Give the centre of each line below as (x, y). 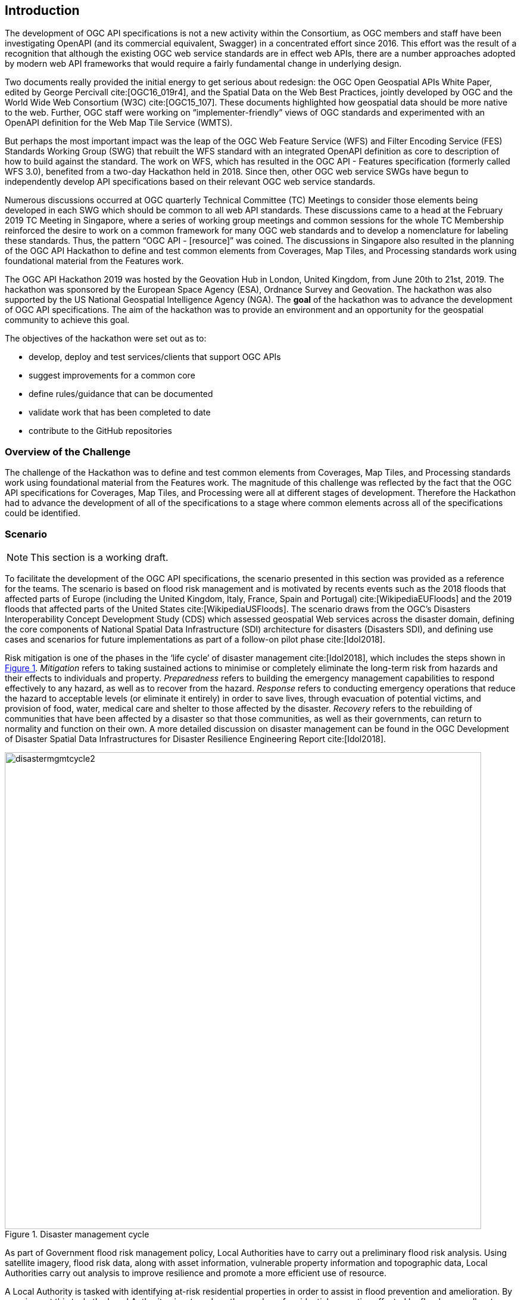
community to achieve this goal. (67, 320)
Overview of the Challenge (68, 452)
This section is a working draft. (99, 557)
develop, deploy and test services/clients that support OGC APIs (155, 357)
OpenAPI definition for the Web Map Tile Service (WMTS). (119, 123)
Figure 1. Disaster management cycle (77, 1234)
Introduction (42, 10)
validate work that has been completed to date (120, 412)
